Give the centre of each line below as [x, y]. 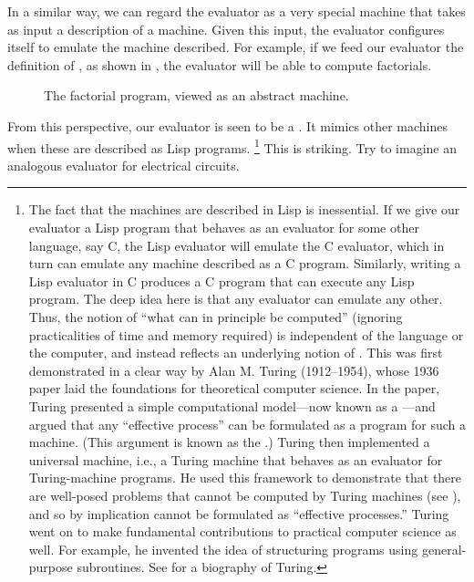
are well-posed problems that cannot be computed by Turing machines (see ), [245, 495]
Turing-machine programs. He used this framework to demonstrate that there [245, 478]
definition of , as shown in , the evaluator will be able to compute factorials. [220, 64]
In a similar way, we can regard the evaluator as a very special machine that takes [237, 11]
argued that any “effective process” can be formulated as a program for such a [247, 424]
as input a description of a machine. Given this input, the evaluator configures [226, 29]
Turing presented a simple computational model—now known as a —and [232, 405]
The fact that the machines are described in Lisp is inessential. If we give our [244, 209]
